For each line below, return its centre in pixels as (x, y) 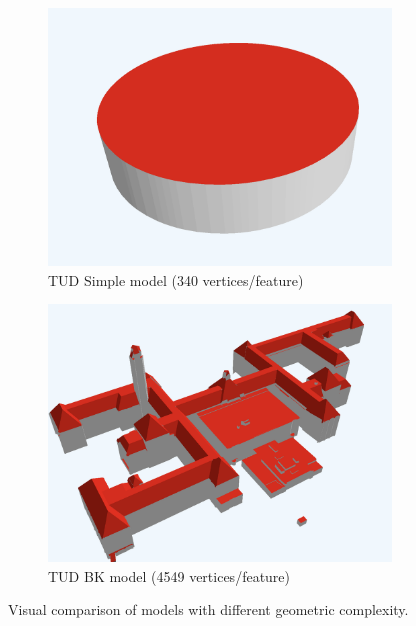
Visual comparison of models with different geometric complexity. (208, 609)
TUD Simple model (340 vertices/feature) (176, 279)
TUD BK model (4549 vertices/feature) (169, 575)
